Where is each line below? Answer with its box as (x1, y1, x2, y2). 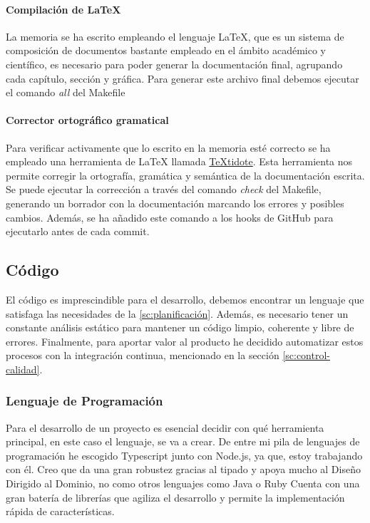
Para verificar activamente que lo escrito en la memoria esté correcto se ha (6, 140, 331, 155)
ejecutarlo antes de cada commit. (6, 224, 150, 239)
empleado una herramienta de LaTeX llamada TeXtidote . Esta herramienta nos (6, 154, 353, 169)
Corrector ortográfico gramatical (6, 113, 169, 128)
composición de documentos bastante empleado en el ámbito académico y (6, 43, 326, 58)
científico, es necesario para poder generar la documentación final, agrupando (6, 56, 343, 71)
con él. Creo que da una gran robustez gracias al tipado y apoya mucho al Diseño (6, 462, 361, 477)
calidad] (6, 361, 40, 376)
